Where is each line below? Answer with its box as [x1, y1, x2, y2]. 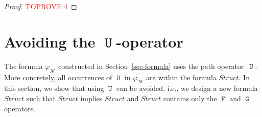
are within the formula [146, 72, 217, 82]
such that [26, 92, 56, 103]
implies [80, 92, 103, 103]
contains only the [163, 92, 217, 103]
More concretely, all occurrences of [4, 72, 112, 82]
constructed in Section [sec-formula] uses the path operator [58, 60, 244, 71]
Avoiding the [4, 31, 96, 52]
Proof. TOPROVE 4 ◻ [4, 1, 77, 11]
